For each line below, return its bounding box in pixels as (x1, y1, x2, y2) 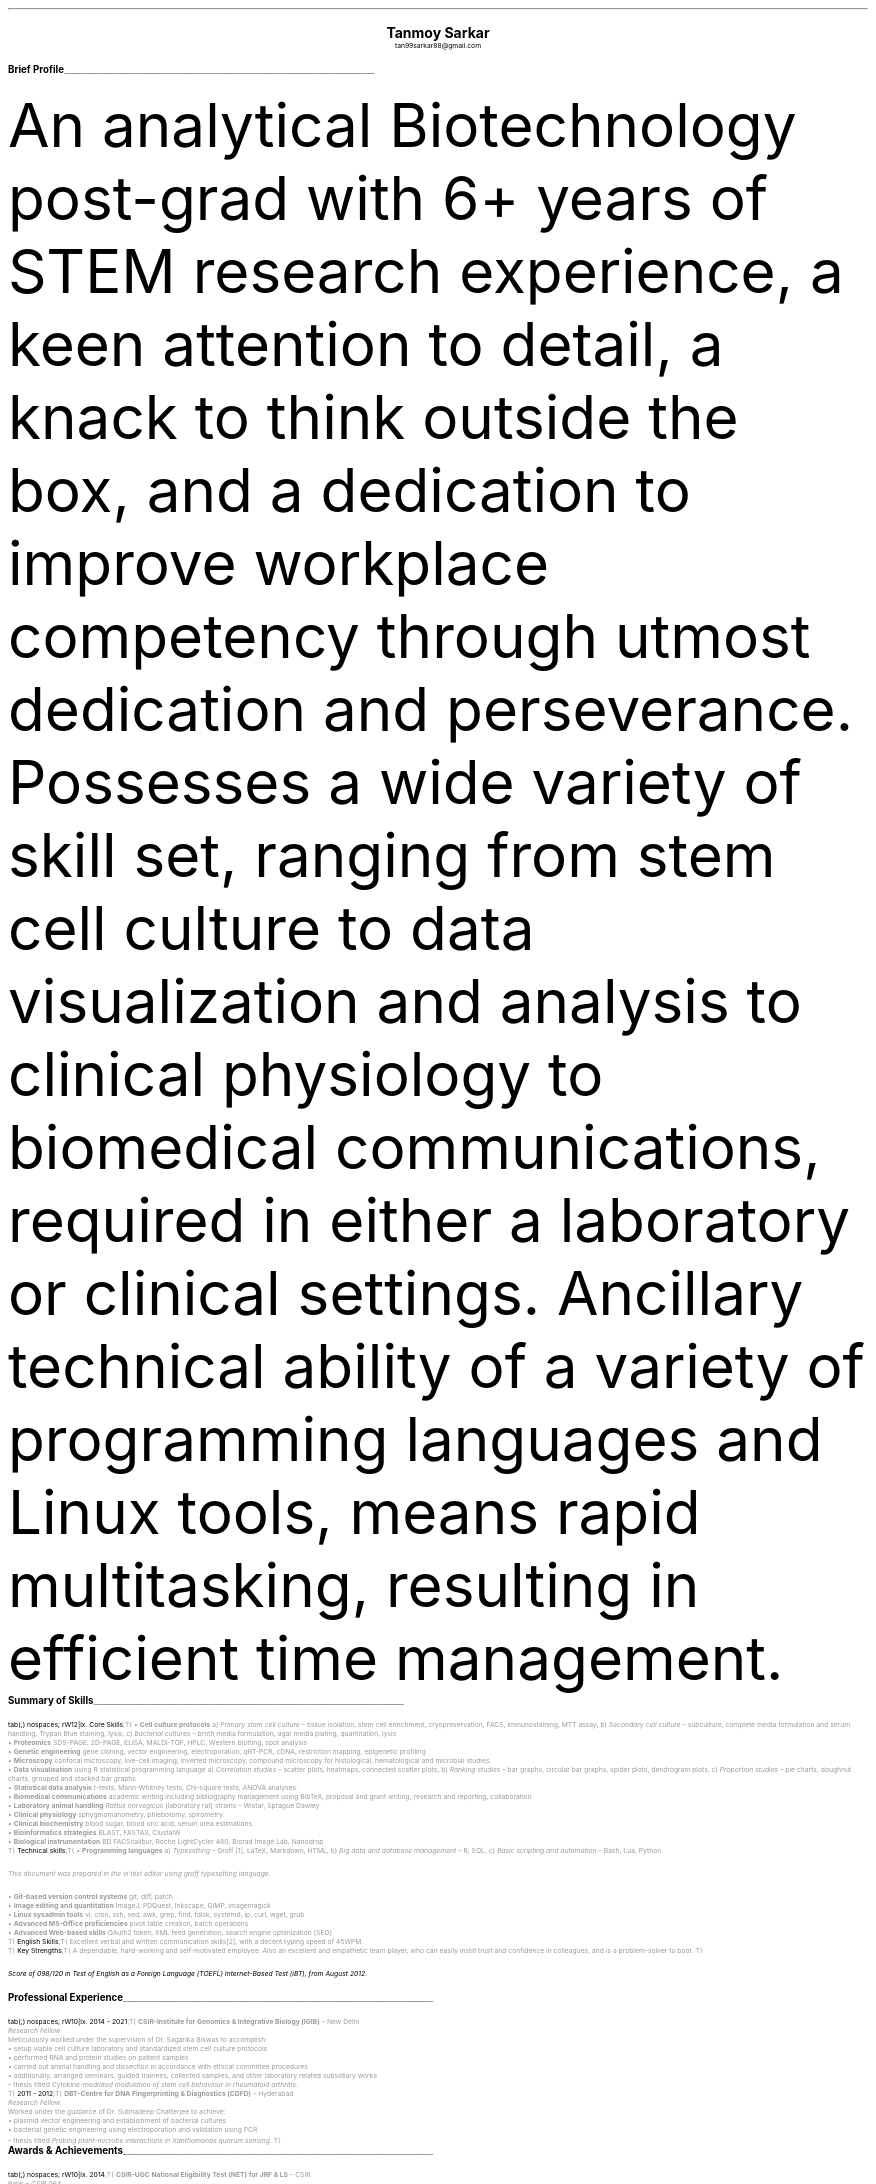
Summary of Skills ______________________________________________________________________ (8, 1695, 404, 1706)
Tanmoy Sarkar (386, 24, 490, 41)
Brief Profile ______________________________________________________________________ (8, 64, 375, 75)
